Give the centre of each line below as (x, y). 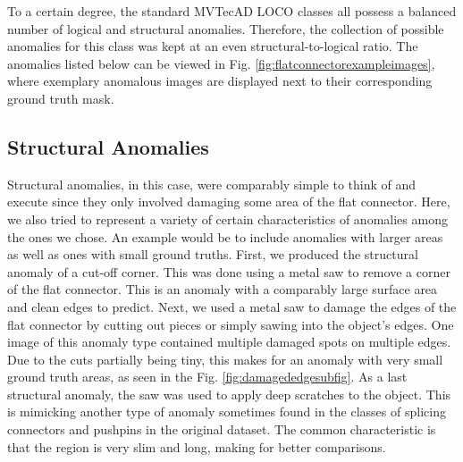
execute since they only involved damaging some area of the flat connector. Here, (229, 202)
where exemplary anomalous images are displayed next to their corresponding (220, 81)
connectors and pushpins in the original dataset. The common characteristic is (222, 429)
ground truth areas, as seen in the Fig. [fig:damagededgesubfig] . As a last (207, 377)
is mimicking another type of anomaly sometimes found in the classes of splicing (227, 412)
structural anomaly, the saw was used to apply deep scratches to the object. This (229, 394)
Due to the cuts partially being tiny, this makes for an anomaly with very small (225, 359)
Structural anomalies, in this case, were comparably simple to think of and (212, 184)
